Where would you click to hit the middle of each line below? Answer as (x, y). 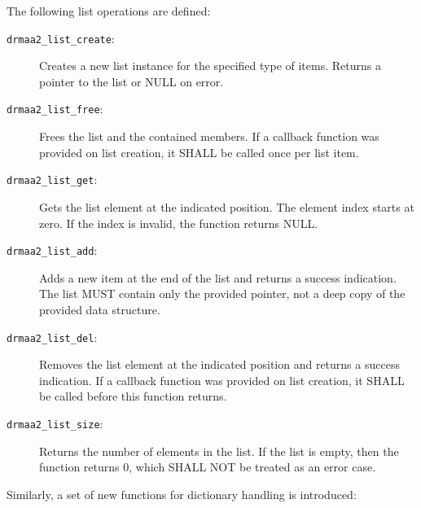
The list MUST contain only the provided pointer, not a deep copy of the (222, 293)
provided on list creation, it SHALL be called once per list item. (199, 152)
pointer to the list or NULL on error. (132, 81)
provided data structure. (100, 309)
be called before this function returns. (133, 396)
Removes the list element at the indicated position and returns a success (219, 364)
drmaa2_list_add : (52, 250)
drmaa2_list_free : (55, 109)
